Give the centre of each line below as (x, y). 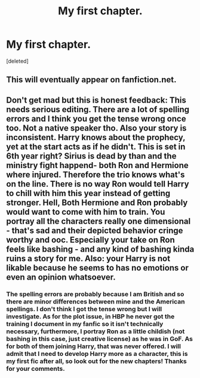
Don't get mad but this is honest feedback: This (96, 100)
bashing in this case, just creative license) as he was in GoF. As (99, 339)
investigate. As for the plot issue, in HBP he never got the (90, 316)
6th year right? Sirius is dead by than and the (91, 156)
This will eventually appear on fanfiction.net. (91, 80)
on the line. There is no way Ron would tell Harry (98, 184)
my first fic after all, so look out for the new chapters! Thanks (96, 361)
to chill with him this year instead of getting (88, 193)
